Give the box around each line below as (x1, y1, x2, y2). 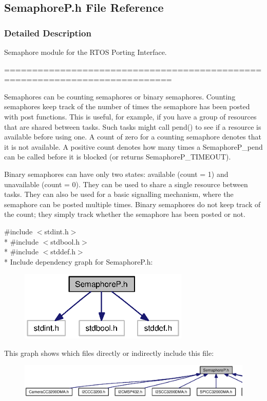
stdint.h (44, 226, 69, 236)
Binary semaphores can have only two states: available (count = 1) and (4, 168, 228, 179)
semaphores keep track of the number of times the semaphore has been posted (4, 101, 250, 112)
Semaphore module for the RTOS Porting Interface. (4, 47, 167, 57)
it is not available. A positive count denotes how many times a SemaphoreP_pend (4, 141, 263, 152)
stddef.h (50, 246, 75, 257)
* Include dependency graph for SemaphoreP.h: (4, 256, 153, 267)
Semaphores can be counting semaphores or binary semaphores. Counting (4, 91, 236, 102)
